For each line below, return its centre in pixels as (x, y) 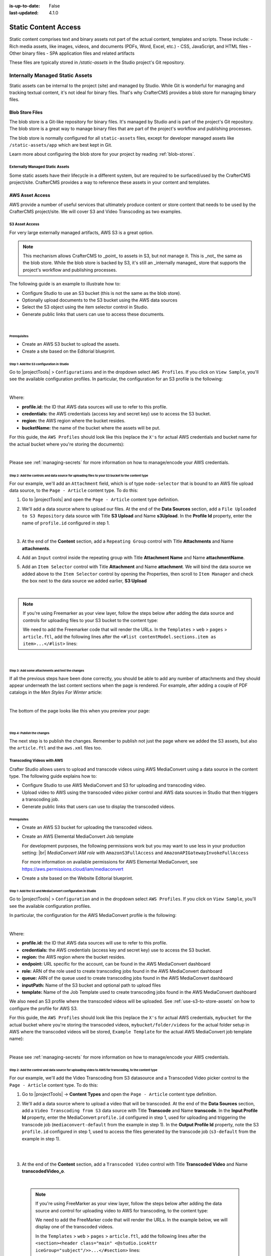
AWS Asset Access (30, 195)
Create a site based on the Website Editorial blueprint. (78, 878)
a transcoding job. (41, 799)
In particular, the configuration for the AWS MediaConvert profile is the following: (93, 915)
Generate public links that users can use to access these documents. (93, 314)
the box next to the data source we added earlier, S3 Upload (84, 581)
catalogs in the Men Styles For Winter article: (56, 692)
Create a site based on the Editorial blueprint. (69, 351)
